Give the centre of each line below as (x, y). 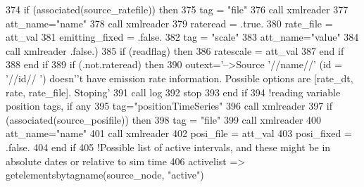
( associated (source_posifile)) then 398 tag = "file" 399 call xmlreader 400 (164, 119)
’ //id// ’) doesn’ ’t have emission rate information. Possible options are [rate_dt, (180, 78)
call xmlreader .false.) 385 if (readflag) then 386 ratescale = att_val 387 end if (175, 50)
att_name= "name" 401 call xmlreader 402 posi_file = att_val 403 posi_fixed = (179, 133)
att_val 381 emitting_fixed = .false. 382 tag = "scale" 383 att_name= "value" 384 (182, 37)
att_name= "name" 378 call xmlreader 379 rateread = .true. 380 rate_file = (169, 23)
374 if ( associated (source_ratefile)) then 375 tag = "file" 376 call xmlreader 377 (177, 9)
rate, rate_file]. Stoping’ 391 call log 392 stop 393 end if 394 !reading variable (173, 92)
